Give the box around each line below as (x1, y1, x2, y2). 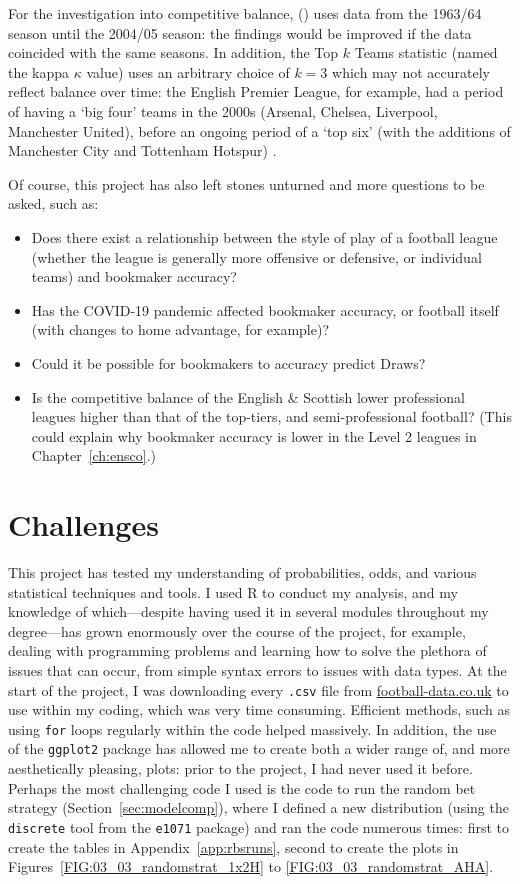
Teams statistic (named (354, 42, 498, 63)
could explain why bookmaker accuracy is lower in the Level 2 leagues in (31, 425, 477, 446)
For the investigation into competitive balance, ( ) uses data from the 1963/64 (8, 3, 482, 23)
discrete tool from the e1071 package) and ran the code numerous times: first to (8, 816, 510, 837)
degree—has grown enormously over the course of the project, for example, (8, 620, 466, 641)
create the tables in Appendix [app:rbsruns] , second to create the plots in (8, 836, 459, 857)
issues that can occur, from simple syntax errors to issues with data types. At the (8, 659, 507, 680)
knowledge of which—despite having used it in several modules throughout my (8, 601, 489, 622)
